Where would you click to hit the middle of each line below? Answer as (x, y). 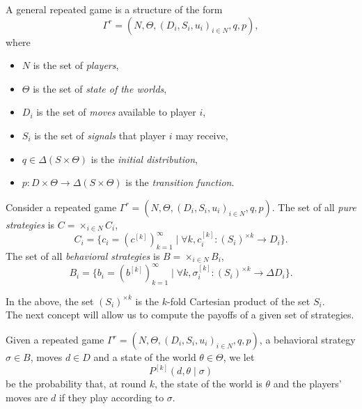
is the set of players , (76, 65)
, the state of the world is (208, 384)
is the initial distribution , (144, 159)
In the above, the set (50, 301)
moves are (27, 397)
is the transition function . (180, 182)
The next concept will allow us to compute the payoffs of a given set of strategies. (180, 315)
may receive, (202, 135)
